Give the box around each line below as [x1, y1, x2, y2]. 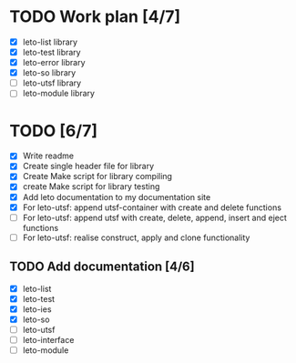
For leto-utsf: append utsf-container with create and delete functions [22, 202, 282, 213]
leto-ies [22, 303, 52, 315]
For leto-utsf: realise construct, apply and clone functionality [22, 232, 250, 243]
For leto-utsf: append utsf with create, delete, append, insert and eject [22, 212, 287, 223]
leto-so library [22, 67, 77, 78]
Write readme [22, 150, 75, 161]
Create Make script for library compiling [22, 171, 173, 182]
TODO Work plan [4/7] [9, 6, 181, 27]
